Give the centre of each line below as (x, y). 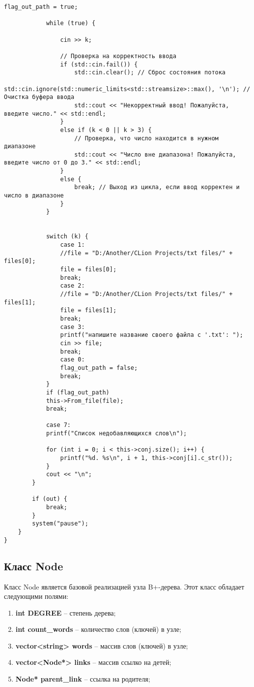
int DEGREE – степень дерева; (66, 612)
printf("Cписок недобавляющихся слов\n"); (116, 434)
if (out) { (50, 499)
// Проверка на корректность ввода (118, 56)
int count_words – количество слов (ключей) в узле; (98, 629)
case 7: (58, 425)
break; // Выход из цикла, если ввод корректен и (157, 187)
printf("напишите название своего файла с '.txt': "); (152, 335)
